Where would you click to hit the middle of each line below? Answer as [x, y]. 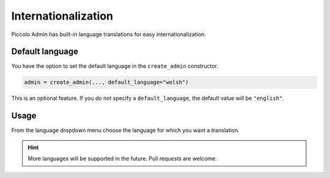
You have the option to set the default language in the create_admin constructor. [115, 66]
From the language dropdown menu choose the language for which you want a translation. [125, 130]
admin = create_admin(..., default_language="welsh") [106, 82]
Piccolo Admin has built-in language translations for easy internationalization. [108, 34]
